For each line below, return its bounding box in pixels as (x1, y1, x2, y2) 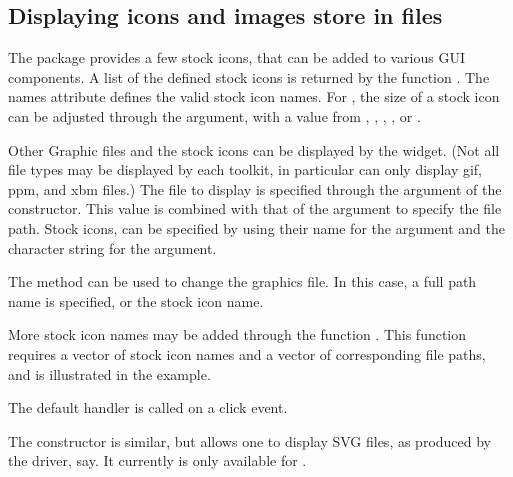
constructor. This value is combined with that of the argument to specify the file (8, 198, 502, 219)
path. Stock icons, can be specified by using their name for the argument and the (8, 217, 505, 238)
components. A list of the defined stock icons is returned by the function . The (8, 66, 490, 87)
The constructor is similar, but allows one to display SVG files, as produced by (8, 430, 492, 451)
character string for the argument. (8, 237, 217, 258)
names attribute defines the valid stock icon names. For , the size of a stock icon (8, 86, 500, 107)
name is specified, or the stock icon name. (8, 290, 264, 311)
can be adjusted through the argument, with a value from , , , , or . (8, 105, 421, 126)
